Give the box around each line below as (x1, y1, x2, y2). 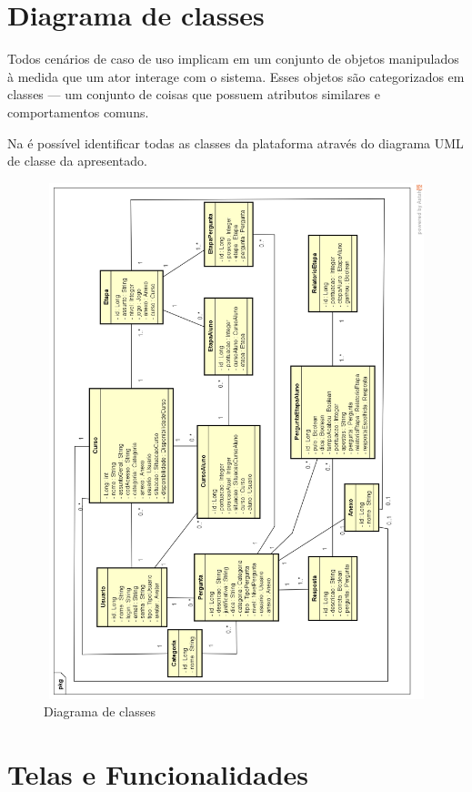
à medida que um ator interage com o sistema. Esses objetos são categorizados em (7, 66, 465, 86)
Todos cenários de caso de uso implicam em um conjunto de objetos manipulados (7, 49, 459, 68)
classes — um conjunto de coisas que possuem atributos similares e (7, 85, 380, 104)
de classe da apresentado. (7, 151, 147, 170)
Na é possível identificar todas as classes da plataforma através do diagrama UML (7, 133, 464, 152)
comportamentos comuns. (7, 102, 149, 121)
